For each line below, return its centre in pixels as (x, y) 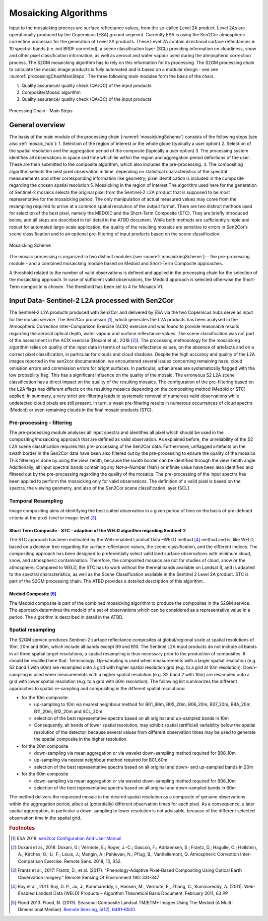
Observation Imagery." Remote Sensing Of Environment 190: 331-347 (89, 877)
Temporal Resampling (36, 500)
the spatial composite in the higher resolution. (81, 739)
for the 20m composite (45, 746)
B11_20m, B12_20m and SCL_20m (68, 711)
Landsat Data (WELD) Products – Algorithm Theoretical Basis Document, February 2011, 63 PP (132, 893)
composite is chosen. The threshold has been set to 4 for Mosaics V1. (92, 286)
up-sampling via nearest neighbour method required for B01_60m (101, 760)
